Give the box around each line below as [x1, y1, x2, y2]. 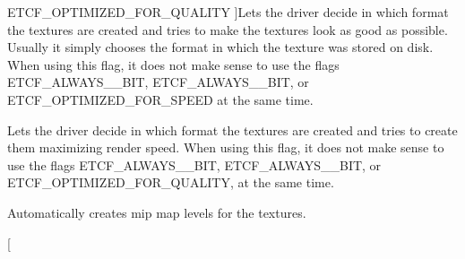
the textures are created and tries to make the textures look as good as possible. [7, 20, 448, 39]
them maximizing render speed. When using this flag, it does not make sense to [7, 138, 444, 157]
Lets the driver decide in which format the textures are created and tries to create [7, 120, 458, 139]
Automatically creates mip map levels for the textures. [7, 203, 306, 221]
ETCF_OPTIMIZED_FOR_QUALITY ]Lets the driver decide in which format [7, 3, 449, 21]
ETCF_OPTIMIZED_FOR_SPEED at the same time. [7, 90, 314, 108]
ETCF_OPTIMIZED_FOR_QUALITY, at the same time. [7, 173, 334, 192]
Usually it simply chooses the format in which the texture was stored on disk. [7, 38, 434, 56]
